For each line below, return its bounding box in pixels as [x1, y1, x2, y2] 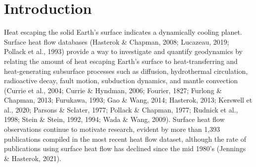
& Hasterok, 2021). [4, 153, 62, 163]
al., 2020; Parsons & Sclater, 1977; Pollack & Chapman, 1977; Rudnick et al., [4, 104, 238, 114]
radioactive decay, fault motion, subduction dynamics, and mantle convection [4, 75, 238, 86]
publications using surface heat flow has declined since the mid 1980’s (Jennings [4, 143, 246, 154]
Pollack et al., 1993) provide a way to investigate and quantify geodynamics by [4, 46, 243, 56]
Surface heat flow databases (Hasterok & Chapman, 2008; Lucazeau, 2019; [4, 36, 229, 47]
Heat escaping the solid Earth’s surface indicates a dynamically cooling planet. [4, 27, 242, 37]
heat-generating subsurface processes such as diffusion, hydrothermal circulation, [4, 65, 248, 76]
